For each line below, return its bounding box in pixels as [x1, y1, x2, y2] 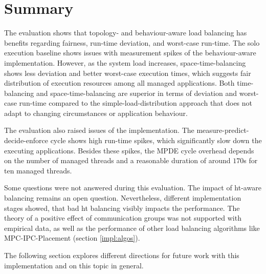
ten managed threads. [4, 165, 72, 175]
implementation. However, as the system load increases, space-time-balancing [4, 57, 246, 68]
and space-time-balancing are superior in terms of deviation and [36, 87, 237, 98]
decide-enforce [4, 135, 48, 146]
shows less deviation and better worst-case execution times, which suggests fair [4, 67, 251, 78]
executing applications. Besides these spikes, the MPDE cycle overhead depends [4, 145, 254, 155]
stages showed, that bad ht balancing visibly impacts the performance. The [4, 202, 240, 213]
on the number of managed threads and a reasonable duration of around [4, 155, 231, 166]
